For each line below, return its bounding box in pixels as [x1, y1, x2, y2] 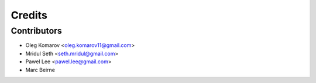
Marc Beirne [25, 66, 56, 73]
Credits [11, 9, 48, 21]
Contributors [11, 26, 63, 36]
